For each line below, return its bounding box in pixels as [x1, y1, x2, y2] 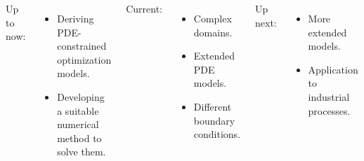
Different [193, 99, 232, 113]
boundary [193, 113, 235, 127]
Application [308, 62, 358, 76]
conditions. [193, 127, 241, 141]
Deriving [57, 11, 94, 25]
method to [57, 130, 102, 145]
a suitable [57, 103, 99, 118]
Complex [193, 11, 232, 25]
